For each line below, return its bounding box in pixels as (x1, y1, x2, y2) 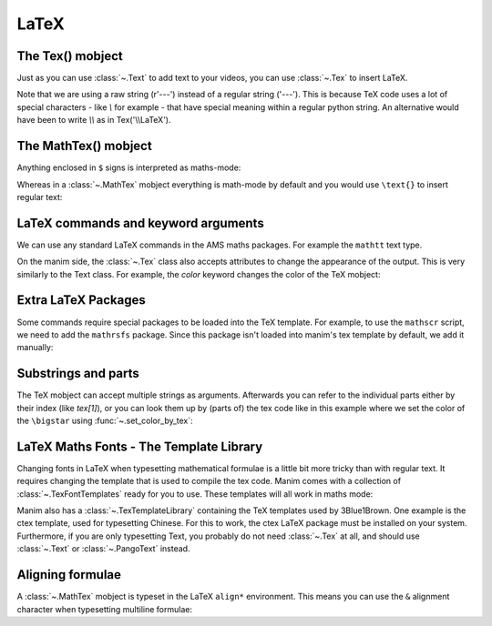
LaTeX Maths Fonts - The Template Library (16, 439, 263, 454)
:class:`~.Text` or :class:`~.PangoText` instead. (16, 543, 190, 554)
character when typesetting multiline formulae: (16, 603, 193, 614)
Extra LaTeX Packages (16, 292, 146, 308)
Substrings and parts (16, 366, 140, 381)
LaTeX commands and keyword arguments (16, 215, 264, 231)
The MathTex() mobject (16, 138, 152, 154)
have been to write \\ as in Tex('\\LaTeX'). (16, 115, 171, 126)
